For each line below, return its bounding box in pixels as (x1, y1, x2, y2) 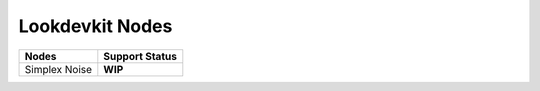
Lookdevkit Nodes (18, 15, 173, 37)
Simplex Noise (24, 62, 93, 76)
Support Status (103, 49, 177, 63)
